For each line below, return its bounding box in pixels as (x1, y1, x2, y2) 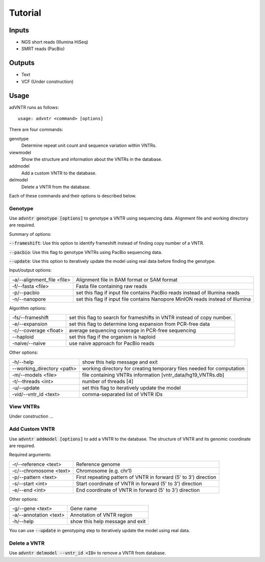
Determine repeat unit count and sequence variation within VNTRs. (21, 142, 157, 148)
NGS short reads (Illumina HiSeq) (21, 39, 88, 45)
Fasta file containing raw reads (76, 282, 147, 289)
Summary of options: (9, 231, 52, 237)
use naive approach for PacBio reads (69, 340, 155, 347)
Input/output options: (9, 267, 52, 273)
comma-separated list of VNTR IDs (81, 391, 163, 397)
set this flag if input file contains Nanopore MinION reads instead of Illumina (76, 295, 251, 302)
